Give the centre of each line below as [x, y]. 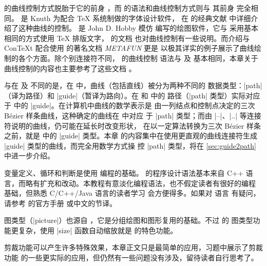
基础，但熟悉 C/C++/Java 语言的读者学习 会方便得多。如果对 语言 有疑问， [132, 193]
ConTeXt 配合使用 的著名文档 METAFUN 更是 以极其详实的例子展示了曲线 [129, 48]
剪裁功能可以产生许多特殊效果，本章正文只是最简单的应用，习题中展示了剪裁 [133, 247]
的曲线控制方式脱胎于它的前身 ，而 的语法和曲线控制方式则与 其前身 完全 [128, 8]
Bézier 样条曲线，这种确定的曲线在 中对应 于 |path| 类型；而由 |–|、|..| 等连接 [133, 115]
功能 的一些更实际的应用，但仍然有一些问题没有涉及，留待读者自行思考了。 [131, 258]
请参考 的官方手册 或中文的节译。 [61, 203]
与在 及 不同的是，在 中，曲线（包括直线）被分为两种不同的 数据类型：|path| [133, 85]
